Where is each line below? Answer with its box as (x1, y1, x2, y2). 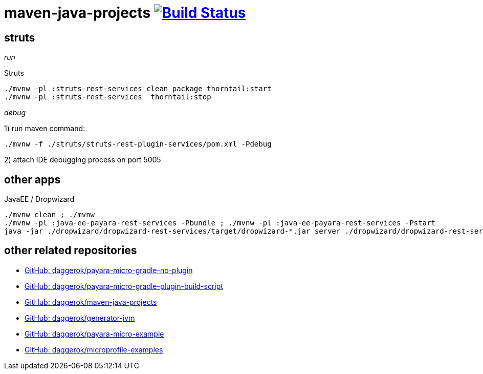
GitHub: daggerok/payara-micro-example (25, 329, 164, 338)
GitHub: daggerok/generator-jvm (25, 313, 135, 322)
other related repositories (4, 244, 137, 257)
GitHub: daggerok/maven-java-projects (25, 297, 157, 306)
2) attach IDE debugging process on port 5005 (4, 155, 161, 164)
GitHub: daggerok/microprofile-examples (25, 345, 163, 354)
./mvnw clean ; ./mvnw (4, 211, 95, 219)
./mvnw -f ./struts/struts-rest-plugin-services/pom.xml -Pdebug (4, 140, 272, 149)
